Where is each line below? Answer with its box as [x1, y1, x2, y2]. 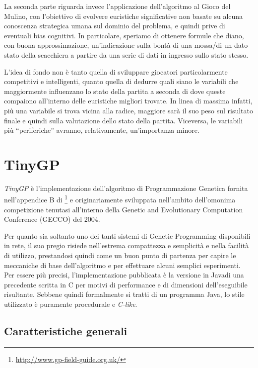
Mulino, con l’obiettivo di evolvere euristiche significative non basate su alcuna [4, 10, 243, 21]
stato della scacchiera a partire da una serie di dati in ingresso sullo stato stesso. [4, 49, 249, 60]
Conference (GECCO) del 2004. [4, 214, 100, 224]
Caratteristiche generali [4, 323, 128, 339]
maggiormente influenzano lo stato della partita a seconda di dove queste [4, 86, 226, 96]
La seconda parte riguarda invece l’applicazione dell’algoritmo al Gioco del [4, 1, 231, 11]
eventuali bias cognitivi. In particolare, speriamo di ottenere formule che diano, [4, 30, 244, 40]
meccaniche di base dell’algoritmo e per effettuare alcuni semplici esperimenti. [4, 260, 241, 270]
